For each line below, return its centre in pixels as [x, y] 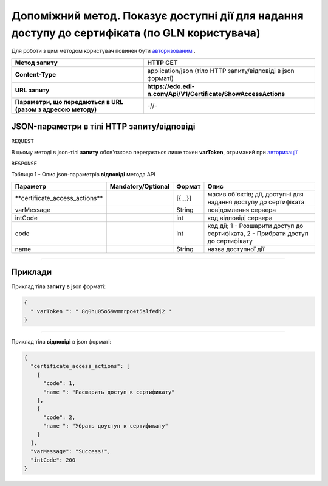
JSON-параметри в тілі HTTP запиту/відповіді [103, 127]
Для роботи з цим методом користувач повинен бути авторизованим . [103, 51]
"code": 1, [60, 384]
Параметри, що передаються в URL [69, 102]
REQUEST [23, 141]
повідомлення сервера [242, 210]
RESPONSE [24, 164]
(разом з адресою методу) [56, 109]
